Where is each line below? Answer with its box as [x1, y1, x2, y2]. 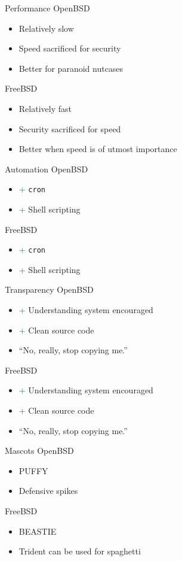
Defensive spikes [18, 484, 78, 497]
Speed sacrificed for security [18, 42, 121, 54]
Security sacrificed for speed [18, 122, 121, 135]
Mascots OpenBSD [5, 444, 74, 457]
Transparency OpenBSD [5, 283, 94, 296]
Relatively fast [18, 102, 72, 114]
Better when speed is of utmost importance [18, 142, 177, 155]
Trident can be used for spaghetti [18, 545, 141, 557]
